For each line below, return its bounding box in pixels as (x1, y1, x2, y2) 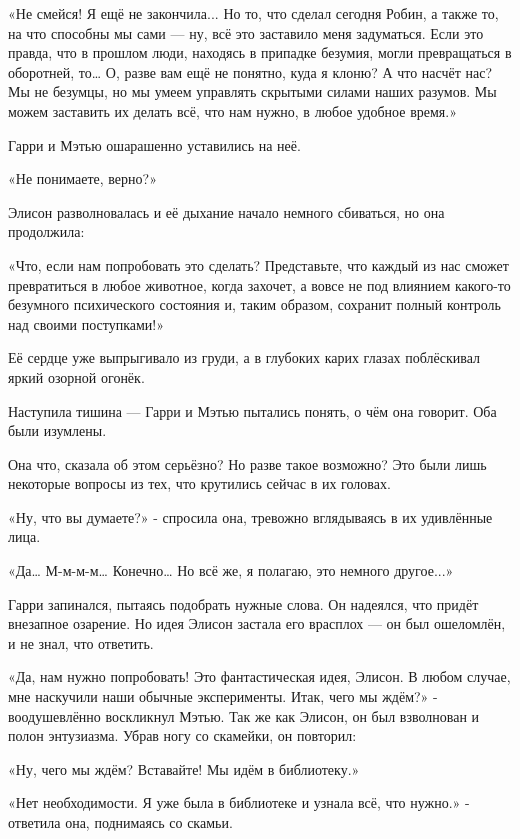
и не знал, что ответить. (8, 632, 154, 653)
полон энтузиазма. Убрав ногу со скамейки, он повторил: (8, 725, 357, 746)
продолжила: (8, 221, 85, 242)
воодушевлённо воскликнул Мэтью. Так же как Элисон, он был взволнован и (8, 705, 480, 726)
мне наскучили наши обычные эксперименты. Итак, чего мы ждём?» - (8, 686, 438, 707)
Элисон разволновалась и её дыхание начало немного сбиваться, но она (8, 201, 445, 222)
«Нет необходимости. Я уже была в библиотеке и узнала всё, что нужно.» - (8, 792, 470, 813)
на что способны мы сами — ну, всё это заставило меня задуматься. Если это (8, 22, 484, 43)
